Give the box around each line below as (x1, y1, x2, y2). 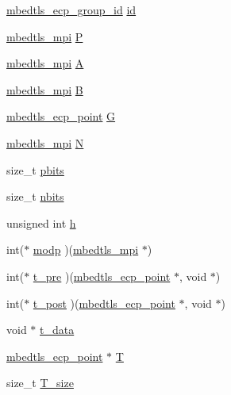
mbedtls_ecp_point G (6, 108, 116, 125)
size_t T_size (6, 374, 74, 391)
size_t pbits (6, 161, 64, 178)
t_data (40, 321, 75, 338)
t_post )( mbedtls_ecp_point (33, 294, 175, 311)
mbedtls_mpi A (6, 55, 84, 71)
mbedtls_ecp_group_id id (6, 2, 137, 17)
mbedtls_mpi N (6, 134, 84, 151)
